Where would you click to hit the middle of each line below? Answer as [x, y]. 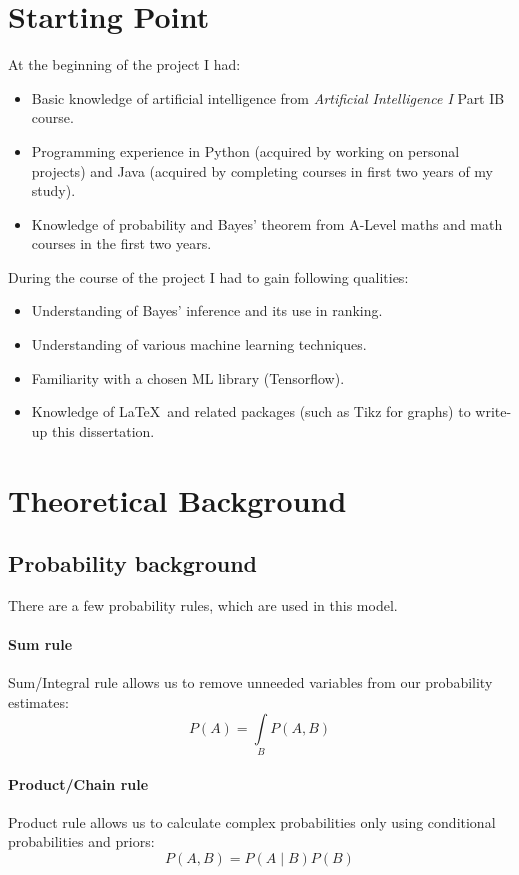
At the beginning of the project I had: [124, 64]
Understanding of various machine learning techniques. [199, 344]
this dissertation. [103, 430]
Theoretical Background [177, 499]
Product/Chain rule [78, 783]
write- [493, 411]
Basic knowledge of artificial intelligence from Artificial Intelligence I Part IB [268, 97]
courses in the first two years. [121, 243]
